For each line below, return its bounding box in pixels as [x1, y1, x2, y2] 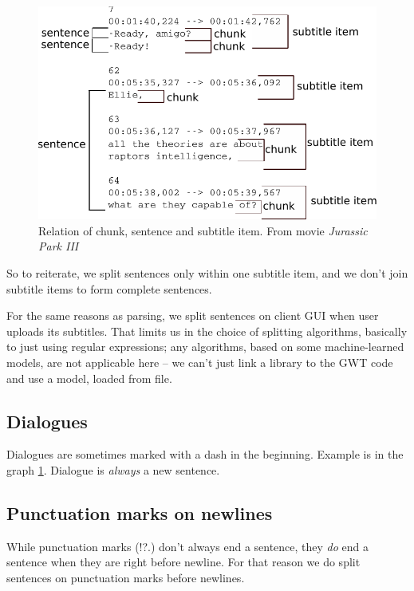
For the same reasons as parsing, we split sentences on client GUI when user [6, 307, 379, 324]
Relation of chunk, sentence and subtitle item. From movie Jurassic [38, 222, 368, 238]
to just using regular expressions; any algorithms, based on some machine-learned [6, 338, 404, 355]
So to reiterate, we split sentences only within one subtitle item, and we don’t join [6, 264, 408, 281]
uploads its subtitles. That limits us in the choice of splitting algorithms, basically [6, 322, 408, 339]
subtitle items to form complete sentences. [6, 280, 212, 297]
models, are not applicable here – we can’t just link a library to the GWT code [6, 353, 393, 370]
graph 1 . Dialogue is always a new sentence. [6, 461, 220, 478]
